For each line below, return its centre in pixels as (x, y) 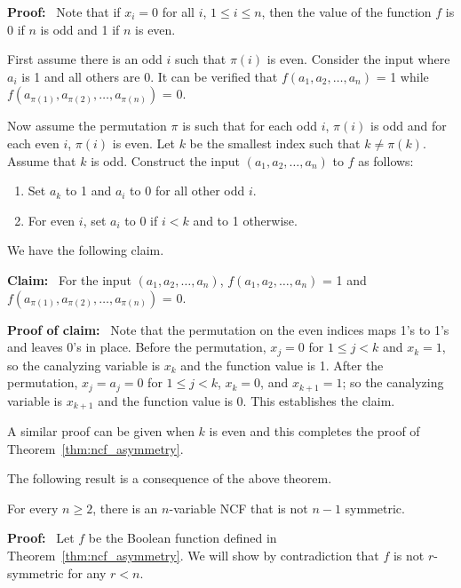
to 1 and (88, 191)
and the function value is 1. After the (282, 365)
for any (87, 572)
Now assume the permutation (87, 126)
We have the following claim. (86, 250)
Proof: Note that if (64, 12)
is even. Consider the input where (358, 59)
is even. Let (143, 143)
